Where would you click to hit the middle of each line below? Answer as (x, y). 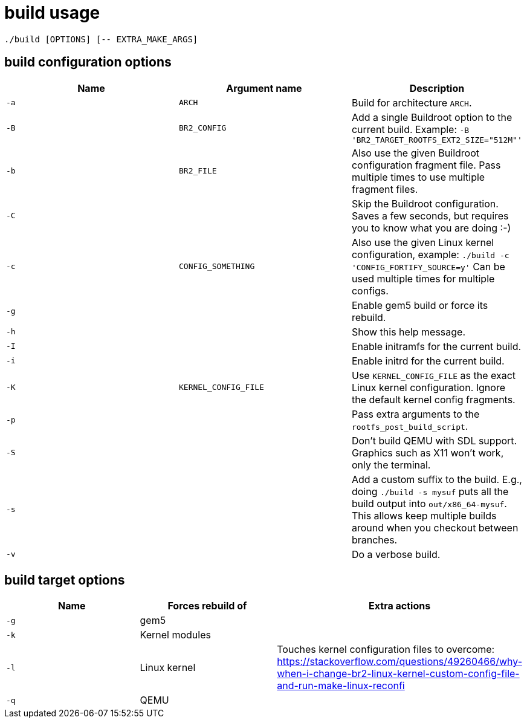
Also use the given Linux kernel (423, 242)
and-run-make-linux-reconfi (341, 686)
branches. (374, 540)
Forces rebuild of (207, 606)
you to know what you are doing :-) (431, 228)
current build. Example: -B (410, 129)
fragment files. (385, 189)
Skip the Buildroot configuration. (425, 203)
